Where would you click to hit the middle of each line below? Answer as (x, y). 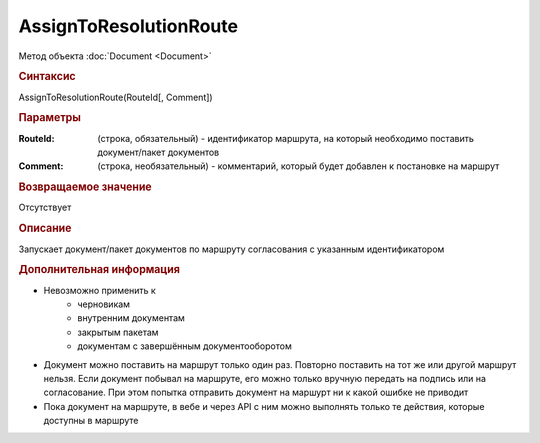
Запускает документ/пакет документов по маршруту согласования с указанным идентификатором (231, 249)
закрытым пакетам (118, 332)
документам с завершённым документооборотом (184, 346)
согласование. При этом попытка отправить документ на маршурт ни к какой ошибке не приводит (256, 392)
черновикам (103, 304)
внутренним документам (131, 318)
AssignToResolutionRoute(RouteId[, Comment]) (116, 97)
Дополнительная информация (99, 270)
